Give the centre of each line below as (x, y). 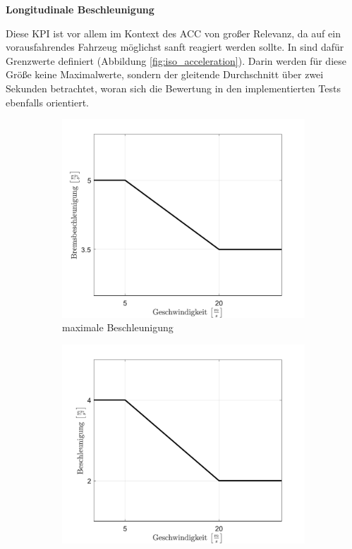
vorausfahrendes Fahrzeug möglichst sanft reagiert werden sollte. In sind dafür (175, 47)
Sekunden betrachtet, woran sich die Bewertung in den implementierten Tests (174, 88)
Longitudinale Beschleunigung (80, 9)
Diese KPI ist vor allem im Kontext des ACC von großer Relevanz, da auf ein (173, 33)
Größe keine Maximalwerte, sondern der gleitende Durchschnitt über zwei (165, 74)
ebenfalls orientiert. (48, 102)
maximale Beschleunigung (118, 327)
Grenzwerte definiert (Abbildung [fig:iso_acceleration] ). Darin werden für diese (176, 60)
